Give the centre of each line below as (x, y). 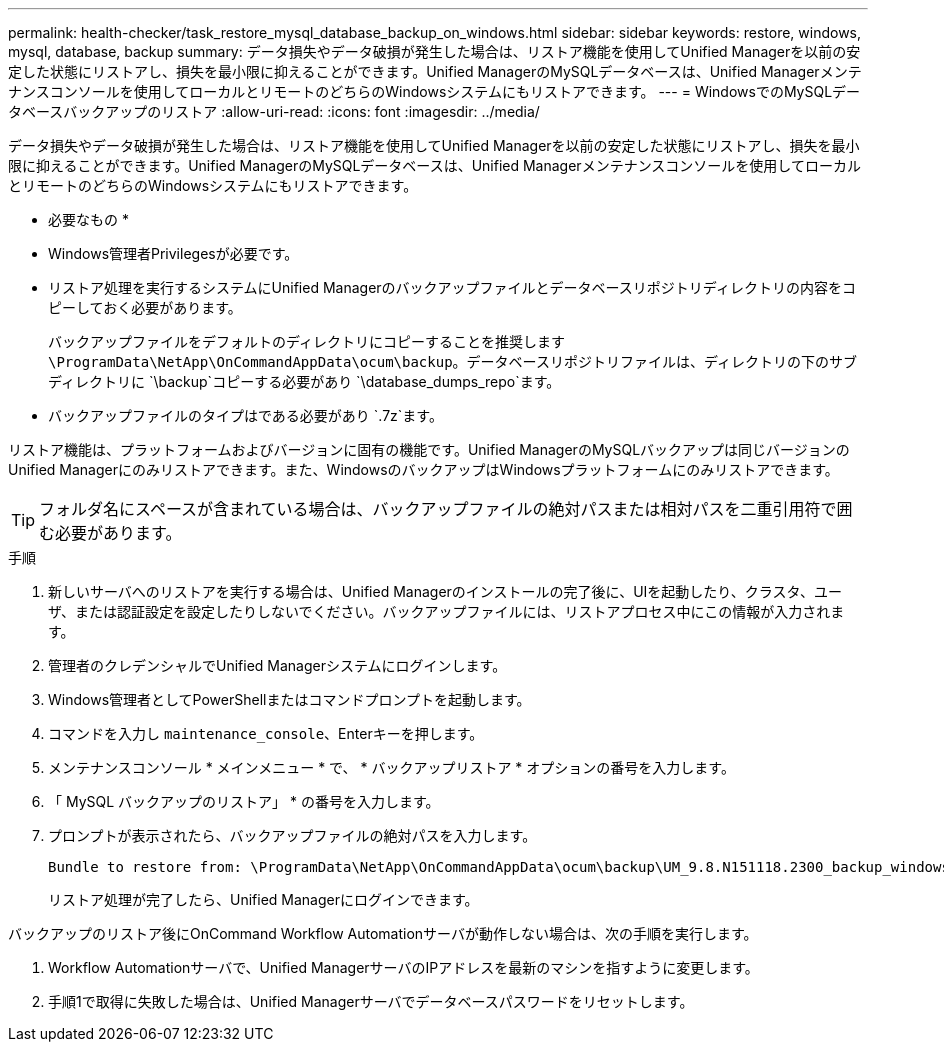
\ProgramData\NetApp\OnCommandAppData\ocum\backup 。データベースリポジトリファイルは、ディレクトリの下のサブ (452, 361)
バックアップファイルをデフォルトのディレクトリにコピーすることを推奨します (307, 341)
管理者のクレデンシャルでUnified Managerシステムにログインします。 (277, 665)
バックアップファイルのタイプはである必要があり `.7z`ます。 (245, 415)
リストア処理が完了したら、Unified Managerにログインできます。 (263, 899)
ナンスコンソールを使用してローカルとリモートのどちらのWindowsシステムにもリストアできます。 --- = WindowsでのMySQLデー (434, 91)
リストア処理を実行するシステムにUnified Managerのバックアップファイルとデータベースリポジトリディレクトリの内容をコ (452, 287)
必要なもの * (88, 219)
